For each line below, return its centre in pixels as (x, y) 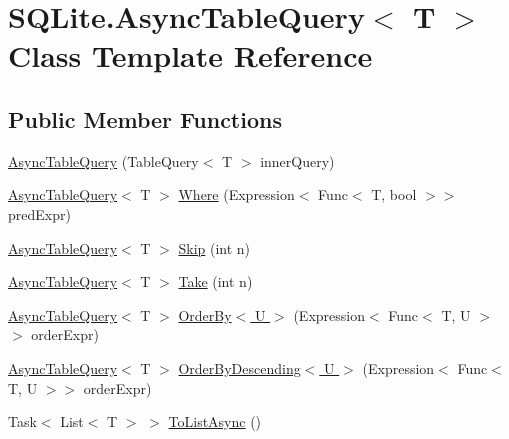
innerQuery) (297, 160)
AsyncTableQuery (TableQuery (103, 160)
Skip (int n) (214, 247)
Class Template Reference (190, 55)
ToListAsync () (215, 421)
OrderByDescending (239, 367)
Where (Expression (236, 194)
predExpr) (39, 213)
